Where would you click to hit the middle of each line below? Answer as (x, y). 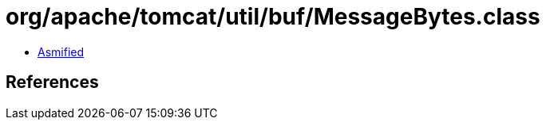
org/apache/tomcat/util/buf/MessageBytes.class (273, 17)
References (52, 82)
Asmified (61, 52)
